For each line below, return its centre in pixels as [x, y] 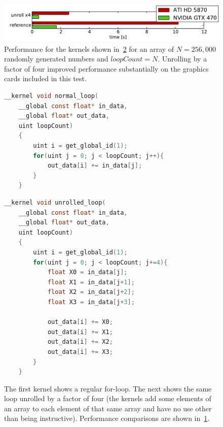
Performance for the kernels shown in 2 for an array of [89, 48]
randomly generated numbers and [56, 59]
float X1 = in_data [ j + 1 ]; [91, 282]
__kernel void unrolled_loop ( [55, 203]
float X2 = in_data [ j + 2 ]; [91, 292]
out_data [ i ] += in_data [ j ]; [95, 166]
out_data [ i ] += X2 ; [80, 342]
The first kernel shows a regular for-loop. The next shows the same [108, 388]
